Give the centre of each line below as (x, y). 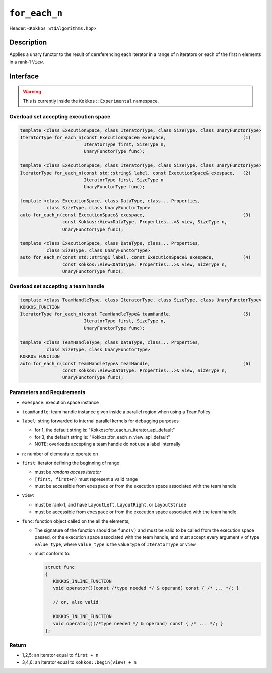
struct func (60, 567)
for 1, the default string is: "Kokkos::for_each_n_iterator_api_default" (105, 430)
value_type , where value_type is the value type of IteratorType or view (115, 544)
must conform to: (52, 554)
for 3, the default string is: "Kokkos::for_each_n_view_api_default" (102, 437)
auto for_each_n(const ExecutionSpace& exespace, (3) (135, 215)
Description (28, 43)
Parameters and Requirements (47, 392)
